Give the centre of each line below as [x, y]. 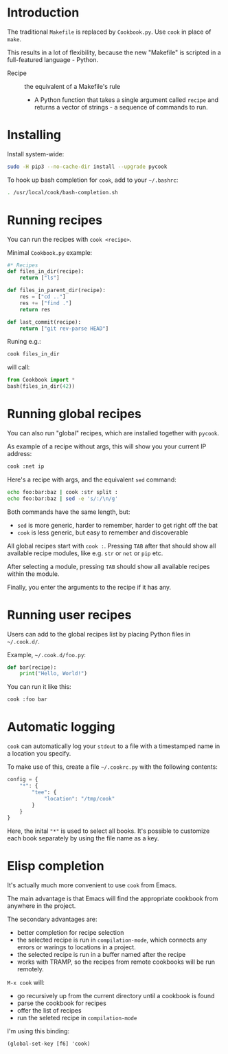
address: [20, 454]
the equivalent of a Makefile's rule [72, 86]
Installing [34, 135]
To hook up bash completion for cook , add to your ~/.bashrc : [93, 180]
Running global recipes [75, 414]
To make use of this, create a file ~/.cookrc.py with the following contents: [112, 767]
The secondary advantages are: [52, 919]
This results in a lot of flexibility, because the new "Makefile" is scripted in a [114, 52]
